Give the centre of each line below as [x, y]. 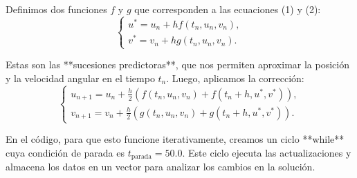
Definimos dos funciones [56, 9]
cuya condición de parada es [65, 152]
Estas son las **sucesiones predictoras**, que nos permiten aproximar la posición [177, 65]
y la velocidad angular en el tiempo [80, 78]
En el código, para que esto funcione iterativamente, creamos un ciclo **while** [175, 139]
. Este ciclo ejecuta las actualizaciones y [267, 152]
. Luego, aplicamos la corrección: [235, 78]
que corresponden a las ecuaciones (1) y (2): [228, 9]
